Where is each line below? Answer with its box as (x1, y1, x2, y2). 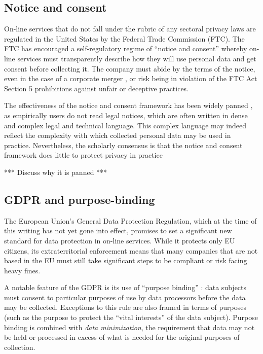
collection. (4, 341, 35, 352)
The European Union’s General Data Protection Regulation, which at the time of (4, 215, 257, 226)
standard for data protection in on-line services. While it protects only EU (4, 235, 235, 245)
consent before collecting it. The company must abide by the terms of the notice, (4, 63, 255, 74)
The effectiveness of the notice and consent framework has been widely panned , (4, 100, 253, 111)
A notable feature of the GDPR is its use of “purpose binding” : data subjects (4, 282, 247, 293)
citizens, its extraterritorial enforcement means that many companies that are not (4, 245, 258, 256)
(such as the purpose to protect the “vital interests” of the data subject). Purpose (4, 312, 258, 323)
